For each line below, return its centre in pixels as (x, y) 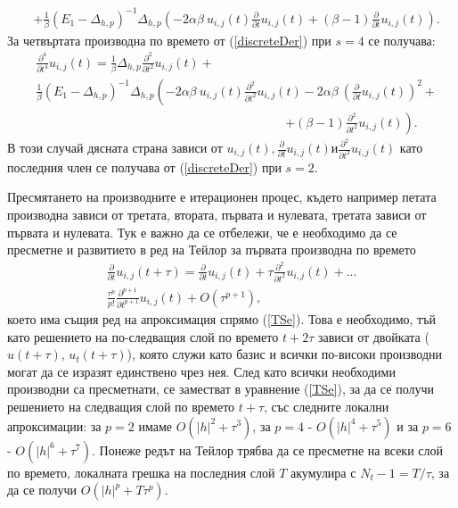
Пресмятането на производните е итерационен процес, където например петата (222, 197)
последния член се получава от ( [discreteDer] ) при (144, 167)
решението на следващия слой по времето (121, 406)
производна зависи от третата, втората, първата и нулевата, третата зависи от (217, 215)
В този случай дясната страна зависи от (115, 147)
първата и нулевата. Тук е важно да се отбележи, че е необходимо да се (202, 232)
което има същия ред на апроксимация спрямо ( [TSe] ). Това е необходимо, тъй (221, 318)
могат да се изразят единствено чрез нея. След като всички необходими (201, 371)
